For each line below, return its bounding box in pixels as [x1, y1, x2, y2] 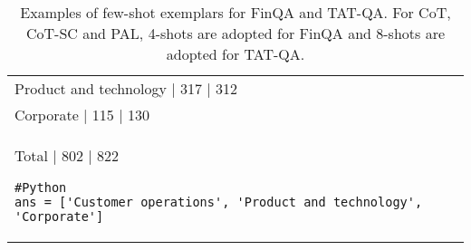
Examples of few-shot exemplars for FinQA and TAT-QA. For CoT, [20, 2, 451, 23]
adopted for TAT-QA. [166, 43, 305, 64]
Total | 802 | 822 [14, 145, 120, 166]
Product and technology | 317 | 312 [14, 78, 238, 99]
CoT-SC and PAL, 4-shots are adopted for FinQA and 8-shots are [25, 23, 446, 43]
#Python [14, 180, 67, 195]
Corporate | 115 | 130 [14, 104, 149, 125]
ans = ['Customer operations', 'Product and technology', [14, 195, 423, 209]
